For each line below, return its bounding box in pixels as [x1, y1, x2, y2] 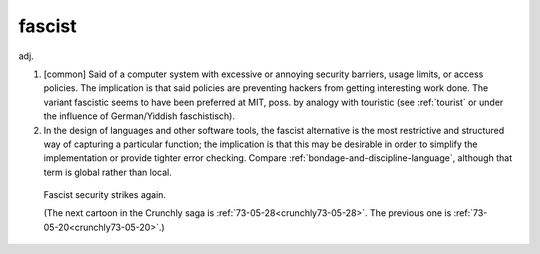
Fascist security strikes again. [43, 189, 167, 201]
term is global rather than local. [43, 166, 172, 178]
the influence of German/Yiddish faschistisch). [43, 110, 235, 122]
